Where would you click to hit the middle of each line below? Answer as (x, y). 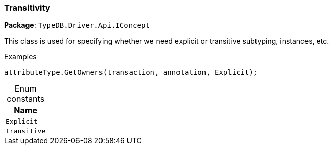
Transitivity (27, 8)
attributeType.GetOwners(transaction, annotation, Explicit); (131, 72)
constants (26, 99)
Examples (20, 57)
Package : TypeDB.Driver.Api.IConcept (77, 25)
